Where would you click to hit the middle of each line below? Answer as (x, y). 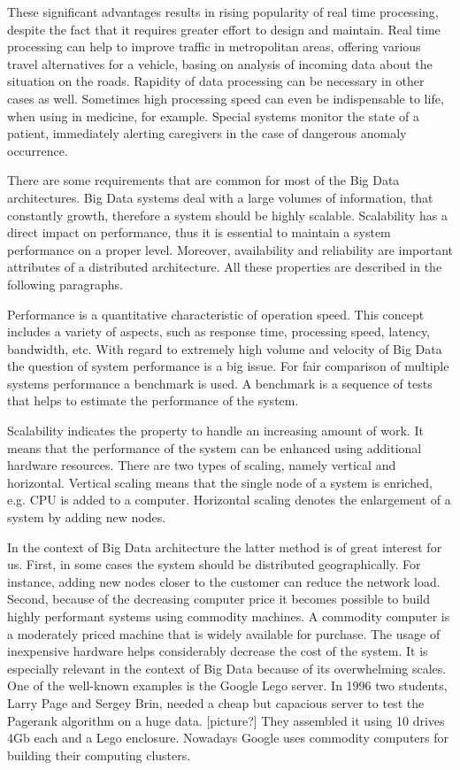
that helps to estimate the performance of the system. (153, 400)
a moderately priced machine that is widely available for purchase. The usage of (224, 633)
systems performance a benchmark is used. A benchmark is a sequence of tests (220, 383)
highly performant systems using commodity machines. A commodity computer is (229, 616)
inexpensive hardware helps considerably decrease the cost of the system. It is (218, 651)
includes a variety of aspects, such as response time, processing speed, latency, (219, 331)
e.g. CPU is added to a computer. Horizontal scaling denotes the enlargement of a (229, 500)
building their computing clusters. (99, 755)
